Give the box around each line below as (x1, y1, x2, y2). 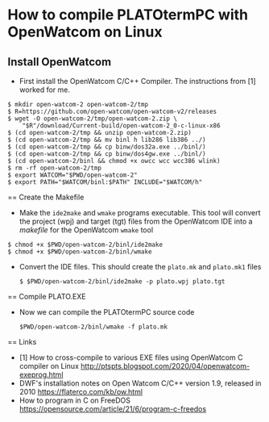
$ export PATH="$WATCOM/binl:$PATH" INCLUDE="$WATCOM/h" (7, 178, 203, 186)
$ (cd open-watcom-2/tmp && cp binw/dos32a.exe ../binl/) (7, 143, 206, 151)
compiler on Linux (19, 361, 80, 370)
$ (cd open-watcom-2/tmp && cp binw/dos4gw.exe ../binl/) (7, 150, 206, 158)
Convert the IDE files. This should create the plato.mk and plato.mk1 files (19, 262, 262, 271)
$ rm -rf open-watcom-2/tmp (7, 164, 102, 172)
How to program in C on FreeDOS (19, 395, 130, 405)
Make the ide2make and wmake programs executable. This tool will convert (19, 208, 261, 217)
